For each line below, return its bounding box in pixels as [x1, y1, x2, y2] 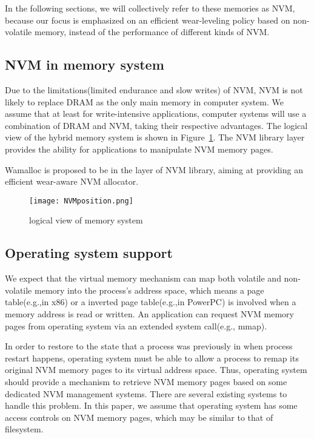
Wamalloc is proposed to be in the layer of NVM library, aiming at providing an [5, 163, 303, 176]
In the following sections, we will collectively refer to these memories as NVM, [5, 2, 295, 14]
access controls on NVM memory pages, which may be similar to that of [5, 411, 273, 423]
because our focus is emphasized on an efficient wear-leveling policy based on [5, 13, 290, 26]
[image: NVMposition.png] [29, 196, 133, 205]
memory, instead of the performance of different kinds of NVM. [34, 25, 270, 38]
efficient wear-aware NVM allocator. [5, 175, 139, 188]
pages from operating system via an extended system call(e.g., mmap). [5, 319, 267, 332]
